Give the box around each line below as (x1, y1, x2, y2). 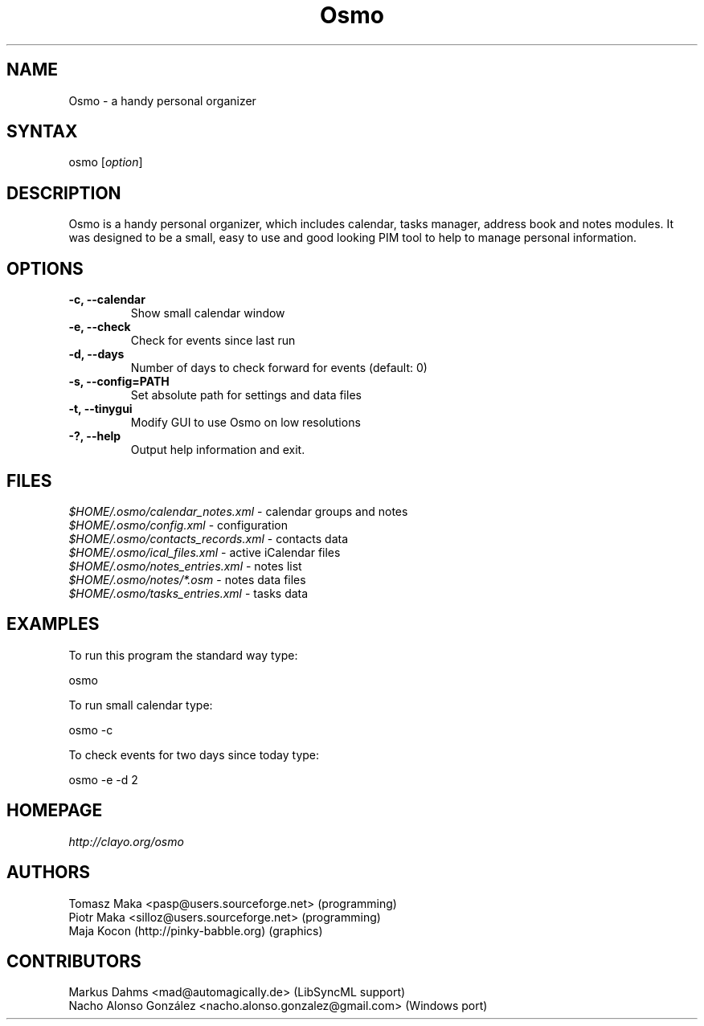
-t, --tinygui (68, 402, 133, 416)
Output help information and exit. (130, 443, 305, 457)
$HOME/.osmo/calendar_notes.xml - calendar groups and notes (68, 504, 408, 518)
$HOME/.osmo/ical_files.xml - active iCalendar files (68, 545, 341, 559)
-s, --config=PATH (68, 374, 170, 389)
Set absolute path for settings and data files (130, 388, 362, 403)
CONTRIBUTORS (6, 950, 141, 971)
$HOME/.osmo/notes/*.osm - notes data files (68, 572, 306, 587)
